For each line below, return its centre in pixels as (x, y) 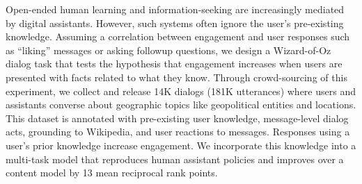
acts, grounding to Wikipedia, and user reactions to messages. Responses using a (178, 132)
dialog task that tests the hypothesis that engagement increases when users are (174, 64)
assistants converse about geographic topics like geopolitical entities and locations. (181, 104)
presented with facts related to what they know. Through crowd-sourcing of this (176, 77)
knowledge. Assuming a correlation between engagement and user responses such (178, 36)
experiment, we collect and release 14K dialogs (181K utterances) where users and (181, 91)
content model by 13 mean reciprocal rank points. (112, 173)
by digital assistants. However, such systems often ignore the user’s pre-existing (175, 23)
